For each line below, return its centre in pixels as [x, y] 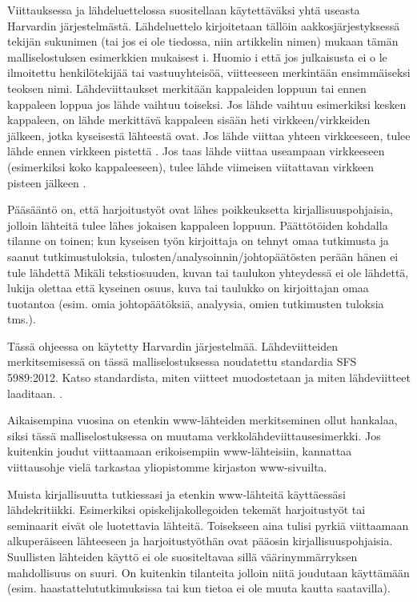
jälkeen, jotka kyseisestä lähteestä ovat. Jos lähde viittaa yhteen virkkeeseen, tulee [209, 135]
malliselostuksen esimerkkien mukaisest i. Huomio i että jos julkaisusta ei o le [197, 56]
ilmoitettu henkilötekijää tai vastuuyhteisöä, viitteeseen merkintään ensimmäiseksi [209, 72]
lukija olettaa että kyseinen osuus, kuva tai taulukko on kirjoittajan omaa [188, 288]
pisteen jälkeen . [47, 182]
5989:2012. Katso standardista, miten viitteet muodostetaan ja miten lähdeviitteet [209, 377]
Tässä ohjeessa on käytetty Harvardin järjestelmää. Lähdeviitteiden [173, 345]
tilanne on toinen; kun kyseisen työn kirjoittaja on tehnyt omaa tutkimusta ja [198, 241]
